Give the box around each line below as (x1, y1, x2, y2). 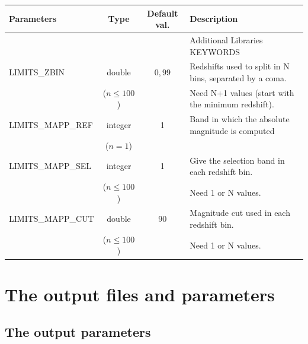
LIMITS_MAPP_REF (9, 119, 93, 131)
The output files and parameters (5, 282, 275, 306)
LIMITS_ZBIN (9, 66, 65, 78)
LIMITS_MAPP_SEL (9, 160, 92, 172)
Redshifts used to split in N (190, 60, 290, 72)
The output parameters (5, 323, 151, 341)
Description (190, 12, 238, 25)
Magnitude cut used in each (190, 206, 290, 219)
